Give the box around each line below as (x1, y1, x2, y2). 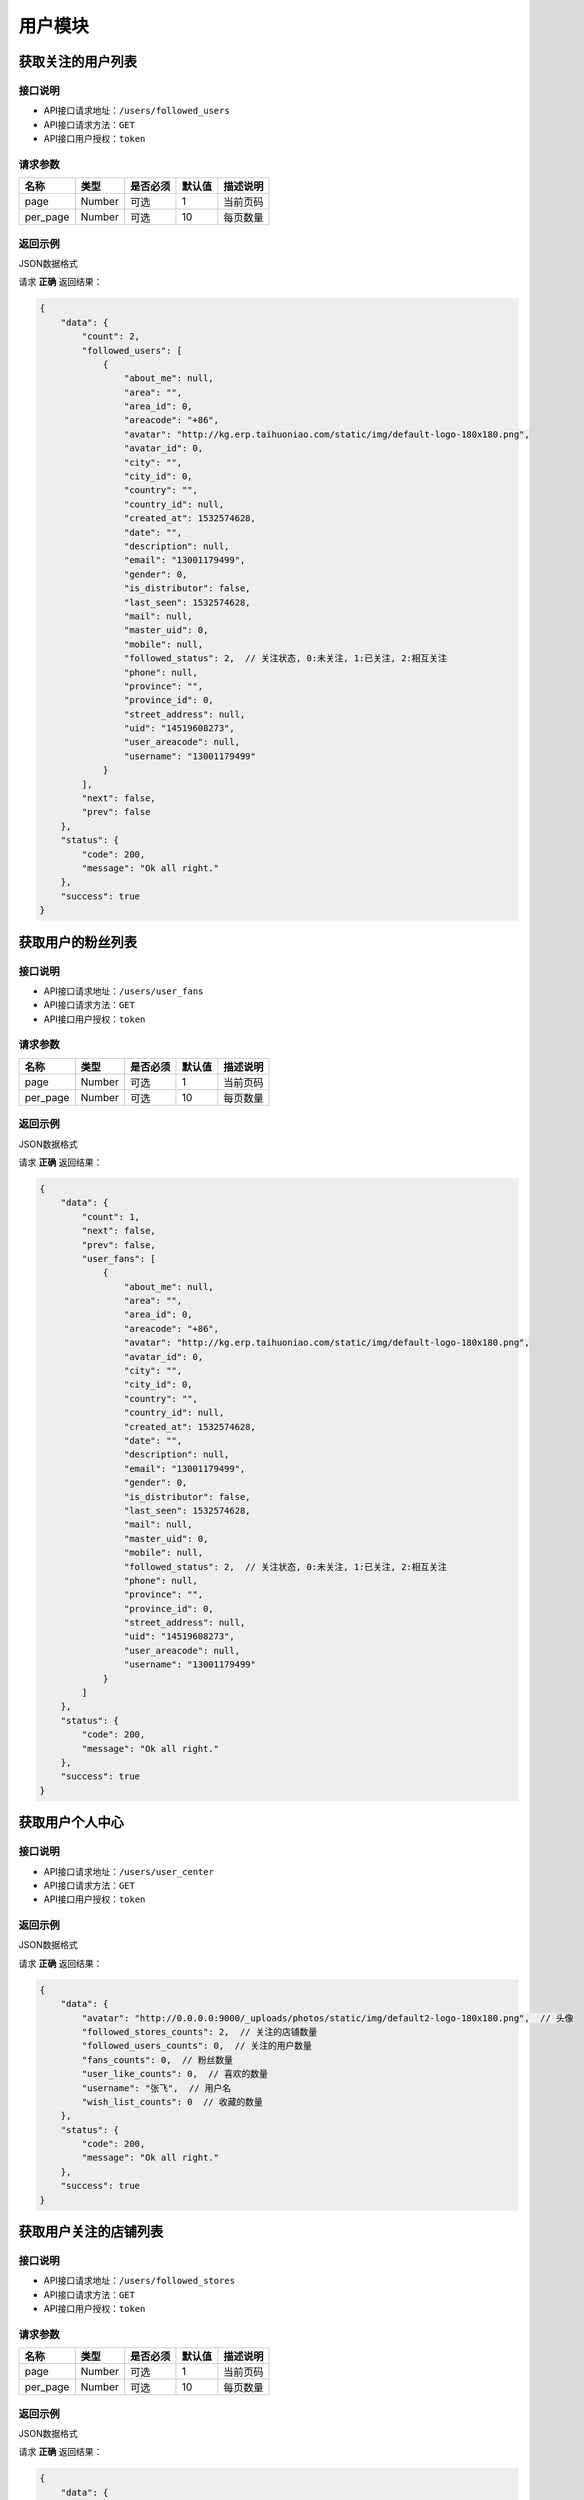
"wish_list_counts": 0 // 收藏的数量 (81, 2096, 264, 2107)
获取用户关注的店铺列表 (18, 2223, 164, 2240)
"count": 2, (81, 331, 140, 342)
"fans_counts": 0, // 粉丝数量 (81, 2054, 234, 2065)
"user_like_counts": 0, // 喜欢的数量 (81, 2068, 269, 2080)
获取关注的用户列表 (18, 53, 137, 70)
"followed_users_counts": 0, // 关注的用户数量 (81, 2040, 312, 2052)
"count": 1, (81, 1211, 140, 1222)
